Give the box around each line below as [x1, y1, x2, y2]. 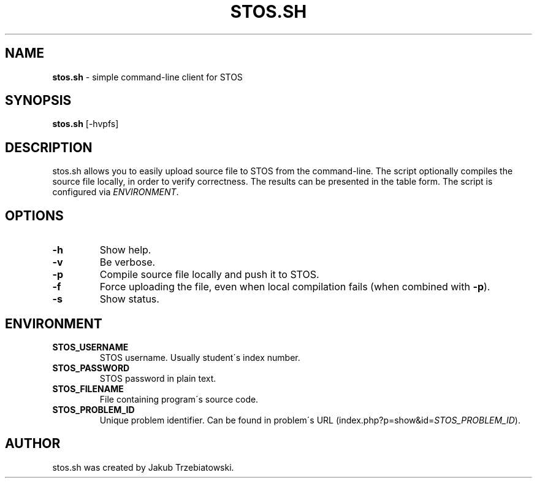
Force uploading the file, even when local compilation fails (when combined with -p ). [99, 280, 490, 293]
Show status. [99, 293, 159, 306]
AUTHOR [5, 436, 61, 452]
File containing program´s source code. [99, 393, 259, 404]
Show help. [99, 244, 151, 257]
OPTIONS [5, 207, 64, 223]
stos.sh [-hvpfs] [52, 118, 119, 129]
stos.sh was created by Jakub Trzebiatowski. [52, 462, 234, 473]
